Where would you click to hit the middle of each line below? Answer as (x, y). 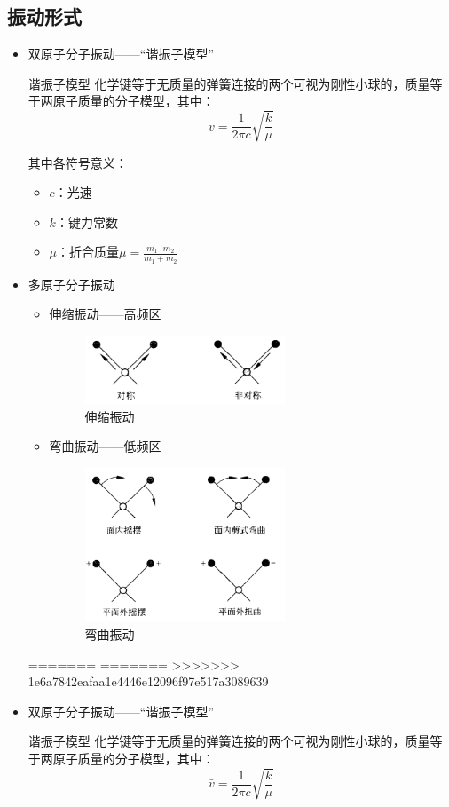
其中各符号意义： (78, 162)
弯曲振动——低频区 (105, 446)
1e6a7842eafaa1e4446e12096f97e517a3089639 (148, 681)
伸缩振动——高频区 (105, 314)
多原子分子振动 (71, 284)
